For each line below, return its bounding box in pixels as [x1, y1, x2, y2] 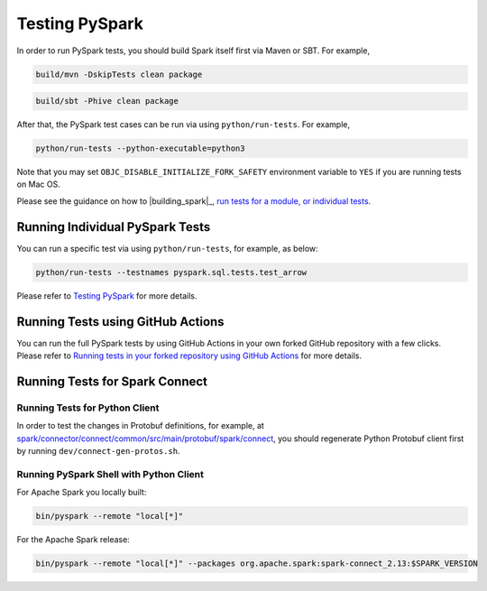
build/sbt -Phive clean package [35, 96, 179, 106]
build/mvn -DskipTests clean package [35, 69, 203, 79]
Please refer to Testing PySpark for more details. [16, 290, 198, 301]
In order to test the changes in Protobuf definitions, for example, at [16, 420, 265, 431]
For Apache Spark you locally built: [16, 487, 147, 498]
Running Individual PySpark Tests [16, 219, 211, 235]
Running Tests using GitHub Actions [16, 314, 225, 329]
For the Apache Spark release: [16, 534, 130, 545]
